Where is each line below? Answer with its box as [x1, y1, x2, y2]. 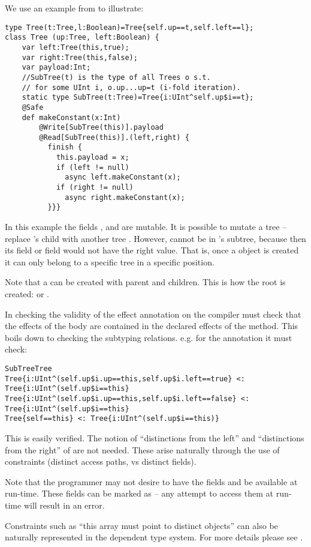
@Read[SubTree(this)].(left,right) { [39, 133, 189, 142]
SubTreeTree [5, 364, 52, 373]
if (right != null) [56, 183, 134, 192]
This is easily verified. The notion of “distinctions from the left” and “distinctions [5, 431, 304, 444]
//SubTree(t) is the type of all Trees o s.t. [22, 73, 211, 82]
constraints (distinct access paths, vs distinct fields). [5, 455, 197, 468]
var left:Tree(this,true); [22, 43, 129, 52]
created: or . [5, 288, 49, 300]
